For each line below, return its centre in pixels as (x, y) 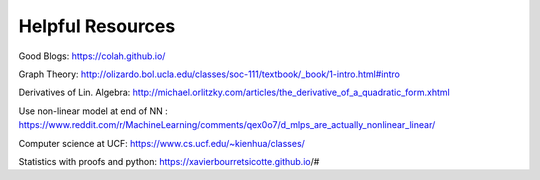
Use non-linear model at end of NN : (93, 111)
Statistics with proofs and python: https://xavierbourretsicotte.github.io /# (169, 161)
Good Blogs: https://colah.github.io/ (92, 56)
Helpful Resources (97, 26)
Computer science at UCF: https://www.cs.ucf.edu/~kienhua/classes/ (161, 143)
